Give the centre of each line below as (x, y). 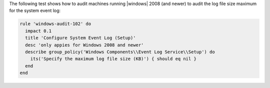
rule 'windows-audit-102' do (55, 24)
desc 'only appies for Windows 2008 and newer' (84, 45)
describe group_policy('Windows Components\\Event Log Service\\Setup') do (120, 52)
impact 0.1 (38, 31)
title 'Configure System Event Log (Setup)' (80, 38)
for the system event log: (35, 10)
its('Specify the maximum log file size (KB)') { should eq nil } (113, 59)
